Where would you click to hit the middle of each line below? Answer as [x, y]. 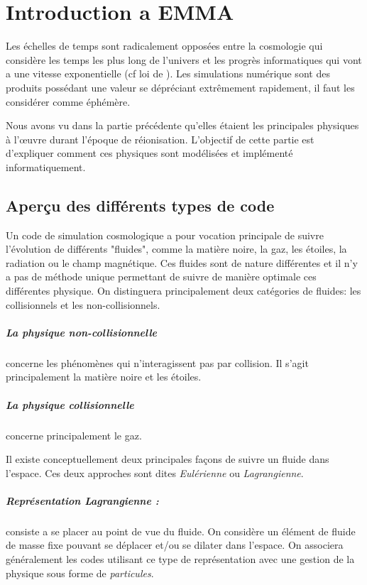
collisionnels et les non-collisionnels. [83, 304]
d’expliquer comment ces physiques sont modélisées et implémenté [149, 153]
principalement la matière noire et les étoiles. [104, 377]
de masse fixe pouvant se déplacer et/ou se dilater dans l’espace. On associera [175, 545]
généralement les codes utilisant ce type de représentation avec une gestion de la [180, 559]
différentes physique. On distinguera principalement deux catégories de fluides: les [183, 291]
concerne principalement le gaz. [74, 435]
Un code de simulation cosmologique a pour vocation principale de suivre [165, 235]
